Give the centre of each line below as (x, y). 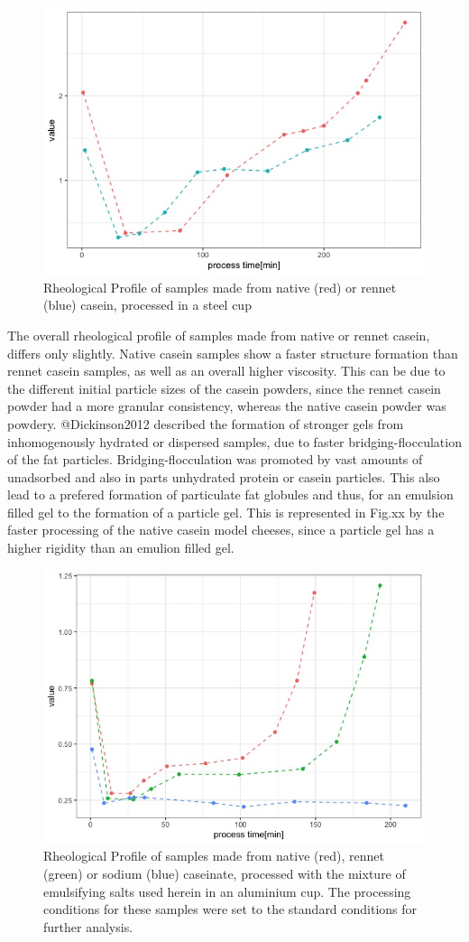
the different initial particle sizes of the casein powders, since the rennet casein (224, 388)
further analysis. (88, 926)
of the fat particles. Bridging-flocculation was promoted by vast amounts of (215, 459)
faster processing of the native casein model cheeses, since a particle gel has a (221, 530)
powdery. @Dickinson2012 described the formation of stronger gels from (206, 423)
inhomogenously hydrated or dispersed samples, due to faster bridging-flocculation (234, 441)
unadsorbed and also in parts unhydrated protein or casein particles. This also (224, 476)
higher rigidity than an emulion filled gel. (121, 548)
